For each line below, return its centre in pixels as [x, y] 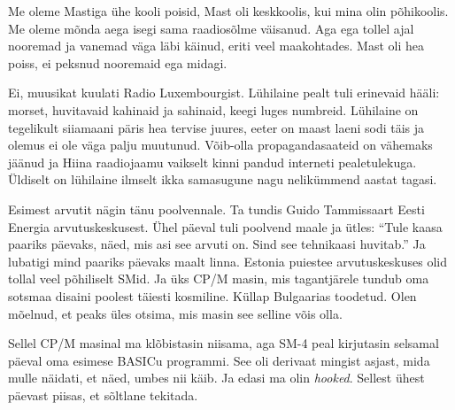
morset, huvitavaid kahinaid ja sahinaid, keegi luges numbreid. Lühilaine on [213, 109]
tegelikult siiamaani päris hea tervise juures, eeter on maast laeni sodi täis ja [216, 127]
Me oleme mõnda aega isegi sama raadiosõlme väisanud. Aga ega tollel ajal [211, 28]
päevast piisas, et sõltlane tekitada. [103, 395]
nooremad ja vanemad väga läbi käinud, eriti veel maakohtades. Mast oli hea [216, 46]
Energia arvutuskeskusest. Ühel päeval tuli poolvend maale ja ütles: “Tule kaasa [225, 226]
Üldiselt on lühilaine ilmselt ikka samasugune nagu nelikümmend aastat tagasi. [223, 179]
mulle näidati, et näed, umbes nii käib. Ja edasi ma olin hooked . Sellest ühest [216, 378]
